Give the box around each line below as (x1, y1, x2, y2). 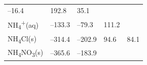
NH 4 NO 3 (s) (8, 47, 43, 58)
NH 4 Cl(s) (8, 33, 37, 45)
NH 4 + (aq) (8, 18, 39, 31)
